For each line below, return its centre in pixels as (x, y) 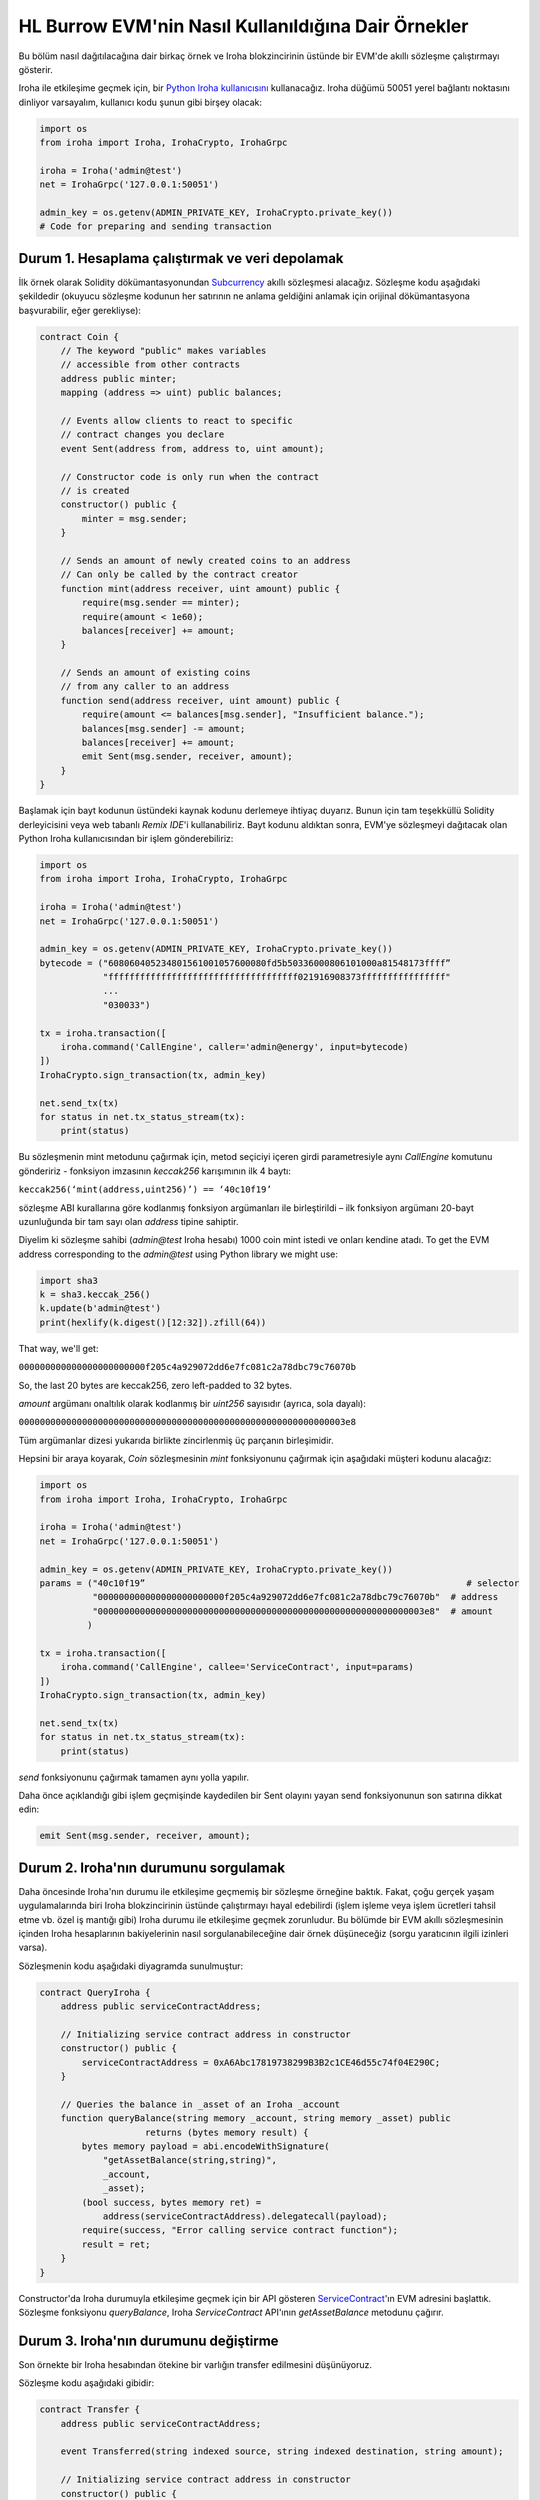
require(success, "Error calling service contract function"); (240, 2230)
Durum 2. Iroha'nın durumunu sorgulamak (151, 1867)
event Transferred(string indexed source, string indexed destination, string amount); (282, 2451)
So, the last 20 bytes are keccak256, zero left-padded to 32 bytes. (155, 1385)
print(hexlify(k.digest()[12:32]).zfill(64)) (153, 1322)
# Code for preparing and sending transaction (155, 226)
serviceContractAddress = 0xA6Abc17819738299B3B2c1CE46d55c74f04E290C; (261, 2062)
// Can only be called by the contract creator (179, 574)
